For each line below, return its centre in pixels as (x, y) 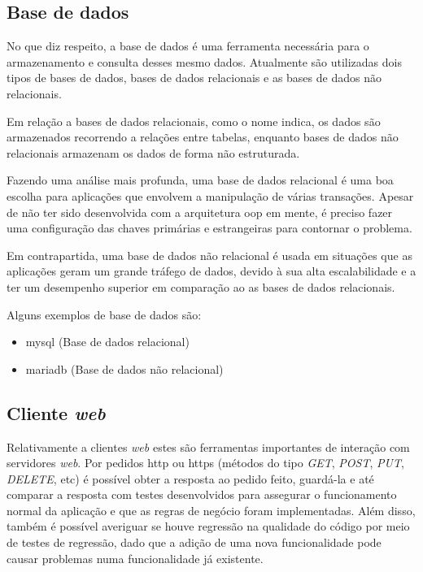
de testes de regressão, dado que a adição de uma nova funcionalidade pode (194, 542)
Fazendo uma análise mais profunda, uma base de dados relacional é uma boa (200, 180)
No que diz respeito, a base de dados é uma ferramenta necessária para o (188, 46)
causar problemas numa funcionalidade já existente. (135, 558)
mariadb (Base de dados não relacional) (124, 368)
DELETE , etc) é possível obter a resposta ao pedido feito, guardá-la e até (190, 478)
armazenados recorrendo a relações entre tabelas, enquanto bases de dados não (203, 137)
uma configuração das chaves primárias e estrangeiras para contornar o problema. (209, 228)
